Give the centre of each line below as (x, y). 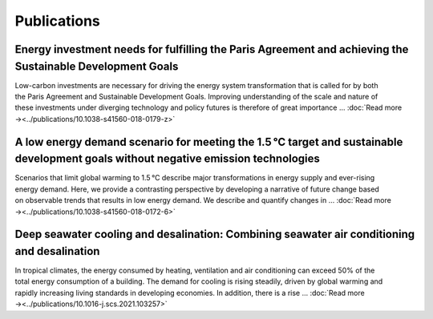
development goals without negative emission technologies (168, 159)
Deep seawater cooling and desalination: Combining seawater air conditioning (215, 234)
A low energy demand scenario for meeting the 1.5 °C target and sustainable (209, 141)
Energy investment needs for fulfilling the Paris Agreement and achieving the (212, 49)
